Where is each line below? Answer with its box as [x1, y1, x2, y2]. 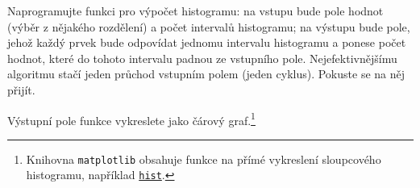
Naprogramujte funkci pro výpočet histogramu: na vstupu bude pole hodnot [7, 2, 384, 19]
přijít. [7, 81, 35, 98]
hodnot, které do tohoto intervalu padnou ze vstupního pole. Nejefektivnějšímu [7, 49, 397, 66]
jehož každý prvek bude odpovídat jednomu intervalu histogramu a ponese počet [7, 34, 406, 51]
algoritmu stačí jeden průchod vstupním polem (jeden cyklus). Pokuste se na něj [7, 65, 405, 82]
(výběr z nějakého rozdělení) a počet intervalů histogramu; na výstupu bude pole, [7, 18, 410, 35]
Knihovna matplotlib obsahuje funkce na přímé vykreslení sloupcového [26, 150, 381, 167]
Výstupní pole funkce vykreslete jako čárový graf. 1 [7, 109, 256, 128]
